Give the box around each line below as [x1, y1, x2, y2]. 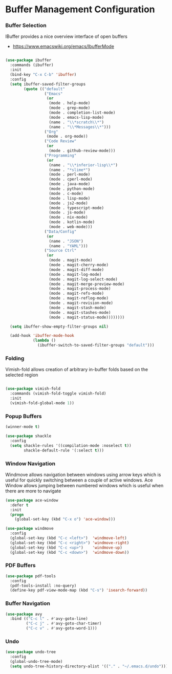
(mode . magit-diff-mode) [49, 267, 104, 272]
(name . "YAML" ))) [49, 243, 88, 249]
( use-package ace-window [5, 497, 58, 503]
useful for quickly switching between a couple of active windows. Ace [5, 477, 153, 483]
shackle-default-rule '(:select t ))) [24, 448, 104, 453]
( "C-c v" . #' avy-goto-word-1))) [26, 626, 97, 631]
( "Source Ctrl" [44, 248, 77, 253]
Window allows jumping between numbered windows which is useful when [5, 482, 164, 488]
